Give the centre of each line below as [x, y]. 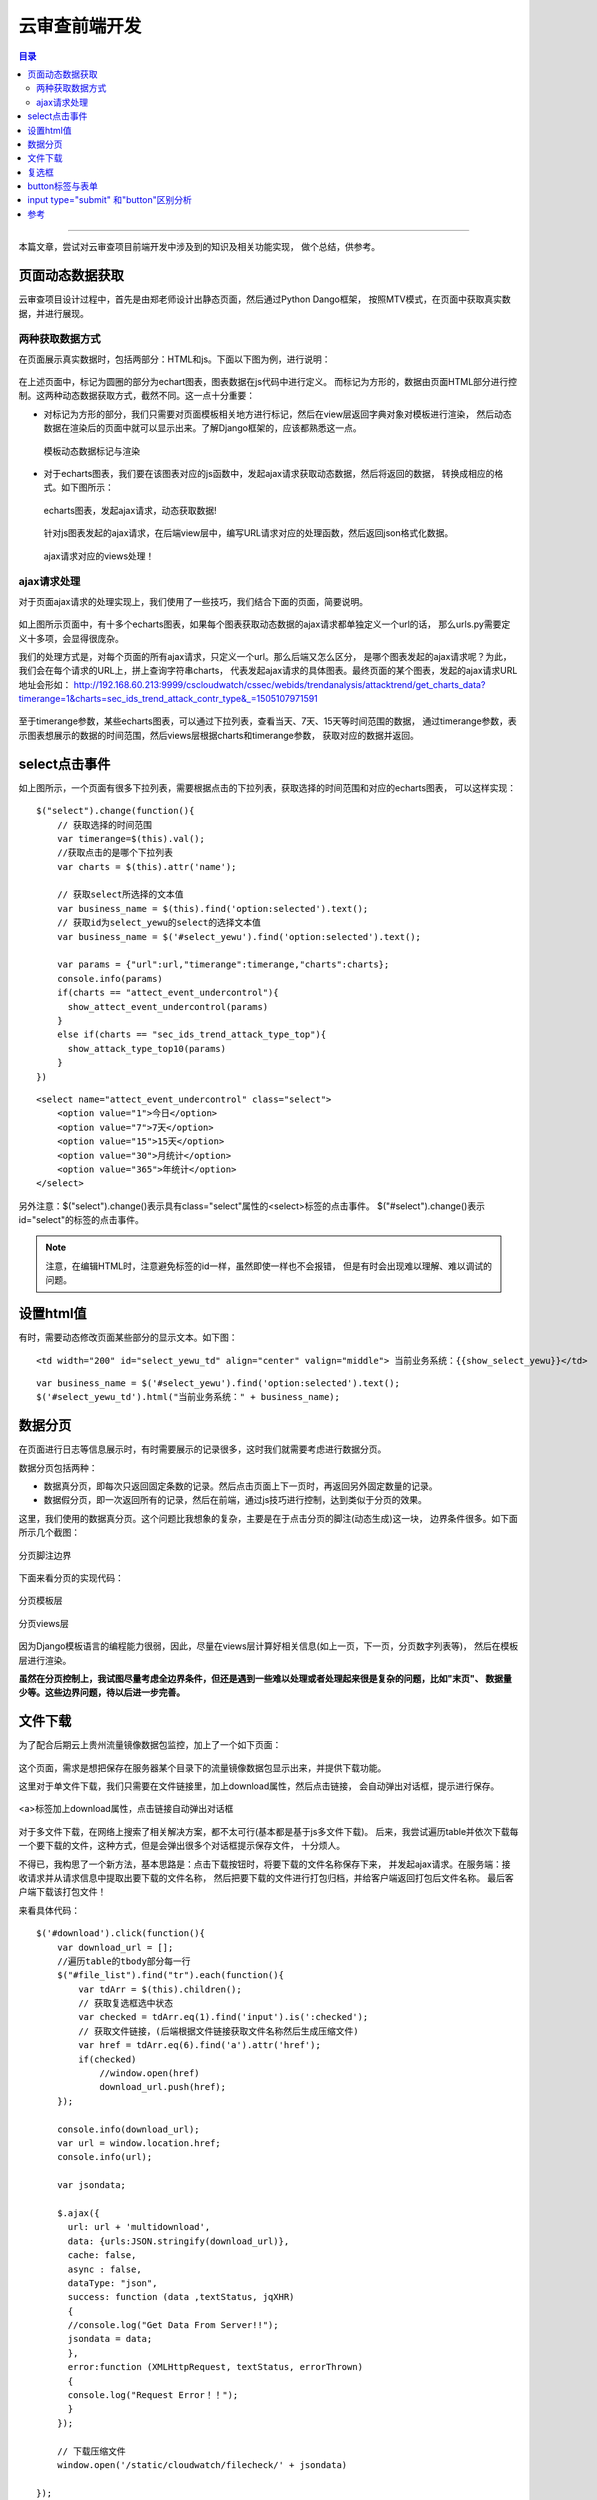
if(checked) [107, 2059]
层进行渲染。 [45, 1660]
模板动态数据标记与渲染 [91, 451]
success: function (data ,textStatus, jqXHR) [181, 2297]
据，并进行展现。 [53, 313]
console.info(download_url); [128, 2129]
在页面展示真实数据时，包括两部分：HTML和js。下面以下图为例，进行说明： [174, 359]
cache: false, [102, 2255]
